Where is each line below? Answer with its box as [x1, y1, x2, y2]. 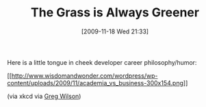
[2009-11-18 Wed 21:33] [81, 27, 149, 35]
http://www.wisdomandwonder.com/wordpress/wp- [11, 72, 158, 80]
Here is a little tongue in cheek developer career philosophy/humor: [7, 58, 197, 66]
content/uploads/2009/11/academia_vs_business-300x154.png [7, 78, 183, 87]
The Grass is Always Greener [30, 5, 200, 20]
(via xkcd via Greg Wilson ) [7, 92, 81, 100]
